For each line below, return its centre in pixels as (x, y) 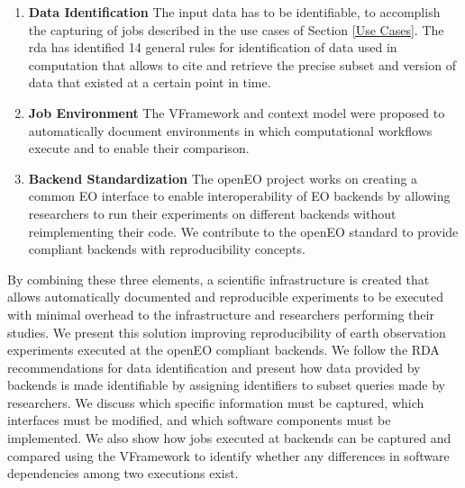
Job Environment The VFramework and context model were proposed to (237, 112)
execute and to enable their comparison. (139, 148)
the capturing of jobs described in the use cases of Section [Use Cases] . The (236, 29)
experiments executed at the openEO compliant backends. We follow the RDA (223, 350)
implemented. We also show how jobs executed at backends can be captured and (229, 438)
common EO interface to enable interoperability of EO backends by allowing (239, 196)
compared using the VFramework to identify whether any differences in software (228, 455)
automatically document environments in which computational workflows (230, 130)
